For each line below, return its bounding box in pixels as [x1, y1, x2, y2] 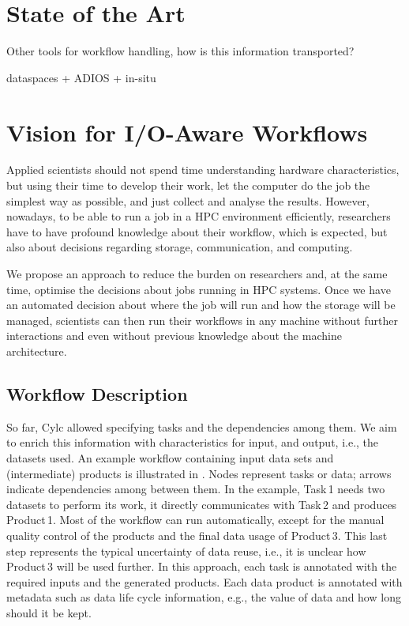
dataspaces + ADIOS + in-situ [6, 69, 156, 85]
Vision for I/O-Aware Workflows [6, 115, 368, 148]
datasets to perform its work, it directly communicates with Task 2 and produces [6, 496, 397, 512]
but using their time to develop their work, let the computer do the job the [6, 177, 370, 194]
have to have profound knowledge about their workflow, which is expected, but [6, 223, 388, 239]
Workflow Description [6, 381, 188, 405]
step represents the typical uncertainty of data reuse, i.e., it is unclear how [6, 542, 366, 559]
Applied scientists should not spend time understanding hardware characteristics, [6, 161, 400, 178]
